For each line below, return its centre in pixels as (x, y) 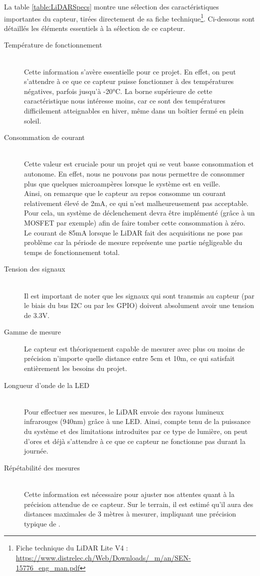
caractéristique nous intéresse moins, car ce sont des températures (125, 101)
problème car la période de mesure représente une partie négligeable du (133, 242)
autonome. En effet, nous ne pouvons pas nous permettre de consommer (134, 173)
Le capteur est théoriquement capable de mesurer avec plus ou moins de (134, 348)
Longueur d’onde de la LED (47, 385)
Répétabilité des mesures (42, 467)
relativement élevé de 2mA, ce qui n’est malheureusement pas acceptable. (136, 203)
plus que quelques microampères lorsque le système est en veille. (122, 183)
